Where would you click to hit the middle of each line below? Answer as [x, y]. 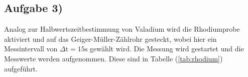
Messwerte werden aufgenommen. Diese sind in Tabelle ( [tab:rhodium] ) [113, 58]
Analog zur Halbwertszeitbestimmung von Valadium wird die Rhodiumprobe [122, 29]
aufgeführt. [21, 68]
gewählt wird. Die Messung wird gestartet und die [167, 49]
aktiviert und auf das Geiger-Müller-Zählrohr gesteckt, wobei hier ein [110, 38]
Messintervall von [31, 49]
